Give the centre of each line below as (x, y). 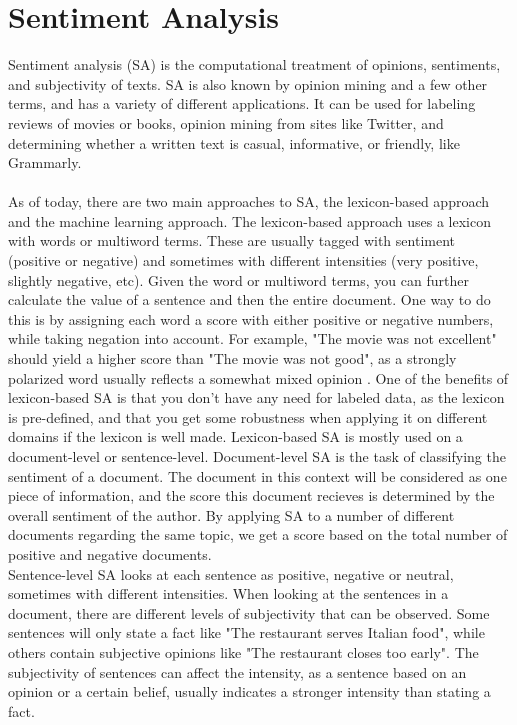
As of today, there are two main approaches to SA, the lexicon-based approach (249, 201)
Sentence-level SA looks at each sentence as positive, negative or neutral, (231, 573)
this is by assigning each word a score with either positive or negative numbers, (251, 318)
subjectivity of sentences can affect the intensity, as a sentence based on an (237, 671)
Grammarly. (45, 162)
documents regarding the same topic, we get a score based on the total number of (258, 534)
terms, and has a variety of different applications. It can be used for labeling (242, 103)
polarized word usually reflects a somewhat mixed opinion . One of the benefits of (258, 377)
